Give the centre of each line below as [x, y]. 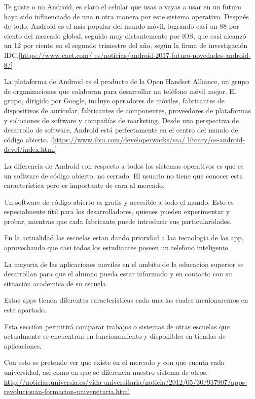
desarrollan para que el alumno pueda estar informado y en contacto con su [118, 274]
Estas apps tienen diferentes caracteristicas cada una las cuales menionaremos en [126, 300]
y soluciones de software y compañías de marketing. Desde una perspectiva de [122, 120]
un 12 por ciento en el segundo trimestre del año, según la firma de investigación [126, 45]
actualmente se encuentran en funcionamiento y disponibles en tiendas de [115, 336]
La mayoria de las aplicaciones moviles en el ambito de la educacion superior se [124, 264]
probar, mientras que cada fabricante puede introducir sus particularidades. [118, 221]
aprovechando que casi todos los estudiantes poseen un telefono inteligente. [117, 247]
